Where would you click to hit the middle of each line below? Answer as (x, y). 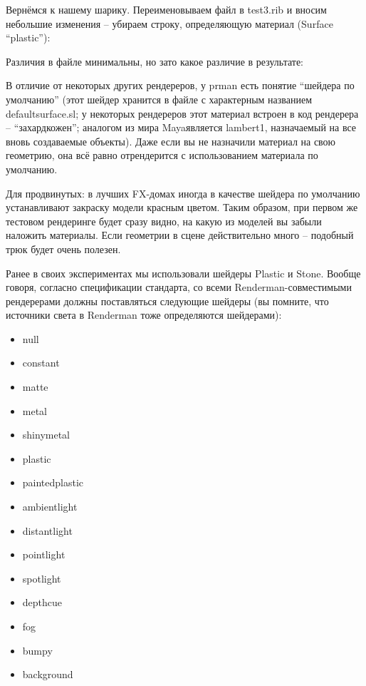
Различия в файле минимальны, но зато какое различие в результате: (155, 61)
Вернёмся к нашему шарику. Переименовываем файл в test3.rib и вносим (166, 9)
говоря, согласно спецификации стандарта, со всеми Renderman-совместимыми (179, 287)
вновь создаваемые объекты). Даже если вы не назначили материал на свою (171, 141)
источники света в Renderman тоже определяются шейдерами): (144, 315)
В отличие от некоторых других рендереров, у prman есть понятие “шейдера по (180, 85)
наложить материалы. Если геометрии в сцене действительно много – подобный (180, 235)
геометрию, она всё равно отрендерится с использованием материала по (162, 155)
